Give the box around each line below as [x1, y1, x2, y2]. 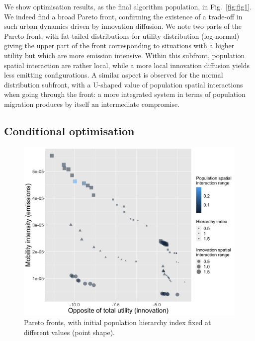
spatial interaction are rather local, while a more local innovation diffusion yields [4, 60, 250, 70]
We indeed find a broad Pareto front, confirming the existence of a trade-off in [4, 11, 243, 21]
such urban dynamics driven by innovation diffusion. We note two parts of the [4, 21, 242, 31]
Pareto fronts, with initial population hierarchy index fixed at [24, 317, 211, 328]
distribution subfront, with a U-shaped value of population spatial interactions [4, 79, 243, 89]
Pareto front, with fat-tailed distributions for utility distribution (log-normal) [4, 30, 240, 41]
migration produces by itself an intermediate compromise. [4, 98, 180, 109]
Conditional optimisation [4, 123, 135, 138]
